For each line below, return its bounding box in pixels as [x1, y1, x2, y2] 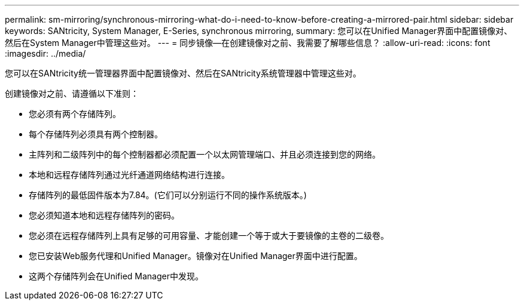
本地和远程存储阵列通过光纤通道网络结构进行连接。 [29, 170, 230, 180]
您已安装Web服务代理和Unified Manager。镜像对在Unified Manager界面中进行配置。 [29, 251, 362, 261]
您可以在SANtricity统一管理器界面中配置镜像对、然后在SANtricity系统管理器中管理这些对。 [5, 68, 361, 78]
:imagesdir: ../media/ [5, 48, 86, 58]
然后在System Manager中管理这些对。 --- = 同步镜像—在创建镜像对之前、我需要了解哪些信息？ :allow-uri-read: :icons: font [5, 38, 491, 48]
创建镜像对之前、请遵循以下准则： [5, 88, 139, 98]
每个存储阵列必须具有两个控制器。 [29, 129, 163, 139]
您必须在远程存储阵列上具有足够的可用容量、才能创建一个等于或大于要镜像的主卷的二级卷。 [29, 230, 389, 241]
